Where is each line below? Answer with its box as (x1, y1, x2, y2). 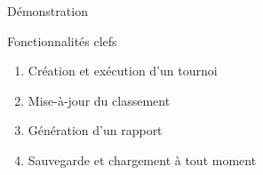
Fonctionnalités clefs (7, 31, 117, 50)
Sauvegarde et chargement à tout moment (28, 150, 257, 169)
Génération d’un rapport (28, 121, 163, 139)
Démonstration (7, 2, 88, 20)
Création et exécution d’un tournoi (28, 61, 218, 80)
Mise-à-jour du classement (28, 91, 171, 109)
